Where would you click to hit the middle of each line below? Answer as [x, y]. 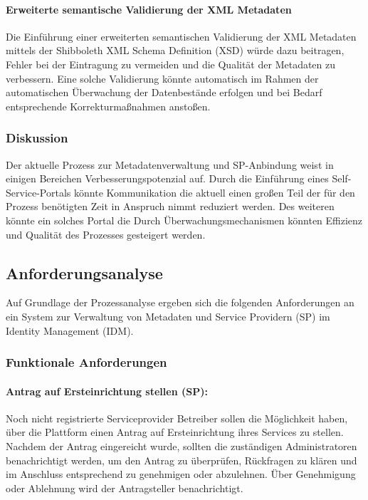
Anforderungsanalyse [84, 272]
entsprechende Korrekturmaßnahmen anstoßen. [108, 106]
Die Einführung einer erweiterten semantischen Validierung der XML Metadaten [181, 36]
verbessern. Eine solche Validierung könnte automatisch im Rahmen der [162, 78]
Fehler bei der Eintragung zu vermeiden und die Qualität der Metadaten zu [171, 64]
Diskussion [37, 138]
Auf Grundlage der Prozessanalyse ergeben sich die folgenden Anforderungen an [180, 302]
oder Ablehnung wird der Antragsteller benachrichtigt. [125, 488]
